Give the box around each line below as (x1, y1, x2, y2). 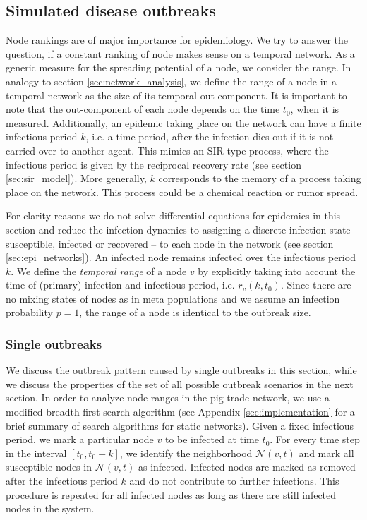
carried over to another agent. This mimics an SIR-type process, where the (6, 143, 329, 157)
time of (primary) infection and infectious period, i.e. (6, 277, 235, 292)
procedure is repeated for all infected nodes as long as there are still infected (6, 487, 337, 502)
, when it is (290, 102, 339, 116)
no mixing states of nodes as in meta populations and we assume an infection (6, 291, 340, 306)
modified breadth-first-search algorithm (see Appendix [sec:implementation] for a (6, 404, 355, 419)
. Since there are (280, 277, 351, 292)
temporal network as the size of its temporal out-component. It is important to (6, 87, 347, 102)
